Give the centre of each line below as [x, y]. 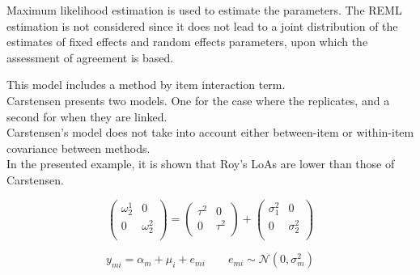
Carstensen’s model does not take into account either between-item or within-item [210, 132]
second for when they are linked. [87, 116]
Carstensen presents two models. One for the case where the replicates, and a [198, 100]
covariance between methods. [78, 148]
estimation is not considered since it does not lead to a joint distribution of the [202, 25]
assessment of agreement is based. [90, 57]
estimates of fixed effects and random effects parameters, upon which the [187, 42]
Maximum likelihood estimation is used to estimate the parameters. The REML [204, 10]
